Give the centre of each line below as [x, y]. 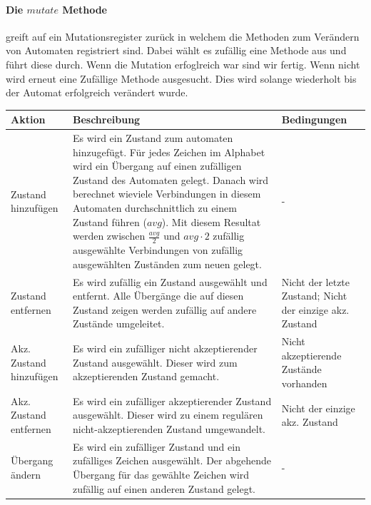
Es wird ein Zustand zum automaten [153, 138]
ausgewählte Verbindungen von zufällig [158, 250]
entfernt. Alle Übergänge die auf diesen [158, 296]
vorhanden [304, 383]
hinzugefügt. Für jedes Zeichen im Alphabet [169, 152]
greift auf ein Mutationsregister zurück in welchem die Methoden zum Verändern [183, 36]
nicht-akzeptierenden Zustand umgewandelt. [169, 428]
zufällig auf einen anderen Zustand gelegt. [164, 488]
